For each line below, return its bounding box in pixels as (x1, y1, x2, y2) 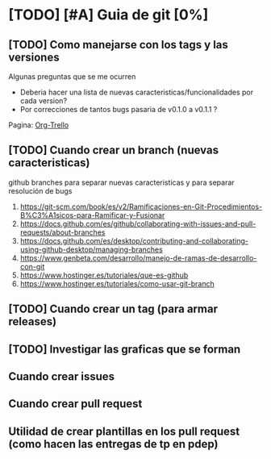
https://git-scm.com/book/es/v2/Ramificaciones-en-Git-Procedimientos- (19, 202, 263, 211)
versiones (8, 50, 60, 64)
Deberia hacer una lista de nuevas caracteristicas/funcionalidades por (19, 87, 254, 97)
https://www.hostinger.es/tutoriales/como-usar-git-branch (19, 278, 215, 288)
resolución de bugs (8, 186, 73, 195)
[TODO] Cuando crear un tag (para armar (8, 303, 218, 316)
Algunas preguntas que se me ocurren (8, 72, 136, 81)
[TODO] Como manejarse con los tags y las (8, 38, 228, 52)
